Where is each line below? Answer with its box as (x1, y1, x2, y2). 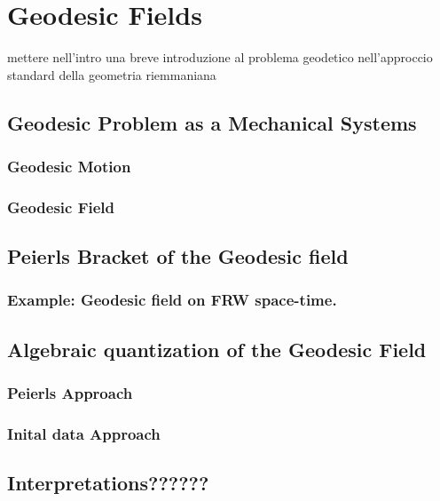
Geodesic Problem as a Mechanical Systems (7, 108, 417, 136)
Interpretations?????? (7, 469, 209, 497)
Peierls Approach (7, 382, 133, 404)
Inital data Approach (7, 422, 161, 444)
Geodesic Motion (7, 155, 131, 178)
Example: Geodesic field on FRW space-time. (7, 289, 337, 311)
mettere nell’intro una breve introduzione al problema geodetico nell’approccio (7, 48, 433, 67)
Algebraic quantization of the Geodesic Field (7, 335, 427, 362)
